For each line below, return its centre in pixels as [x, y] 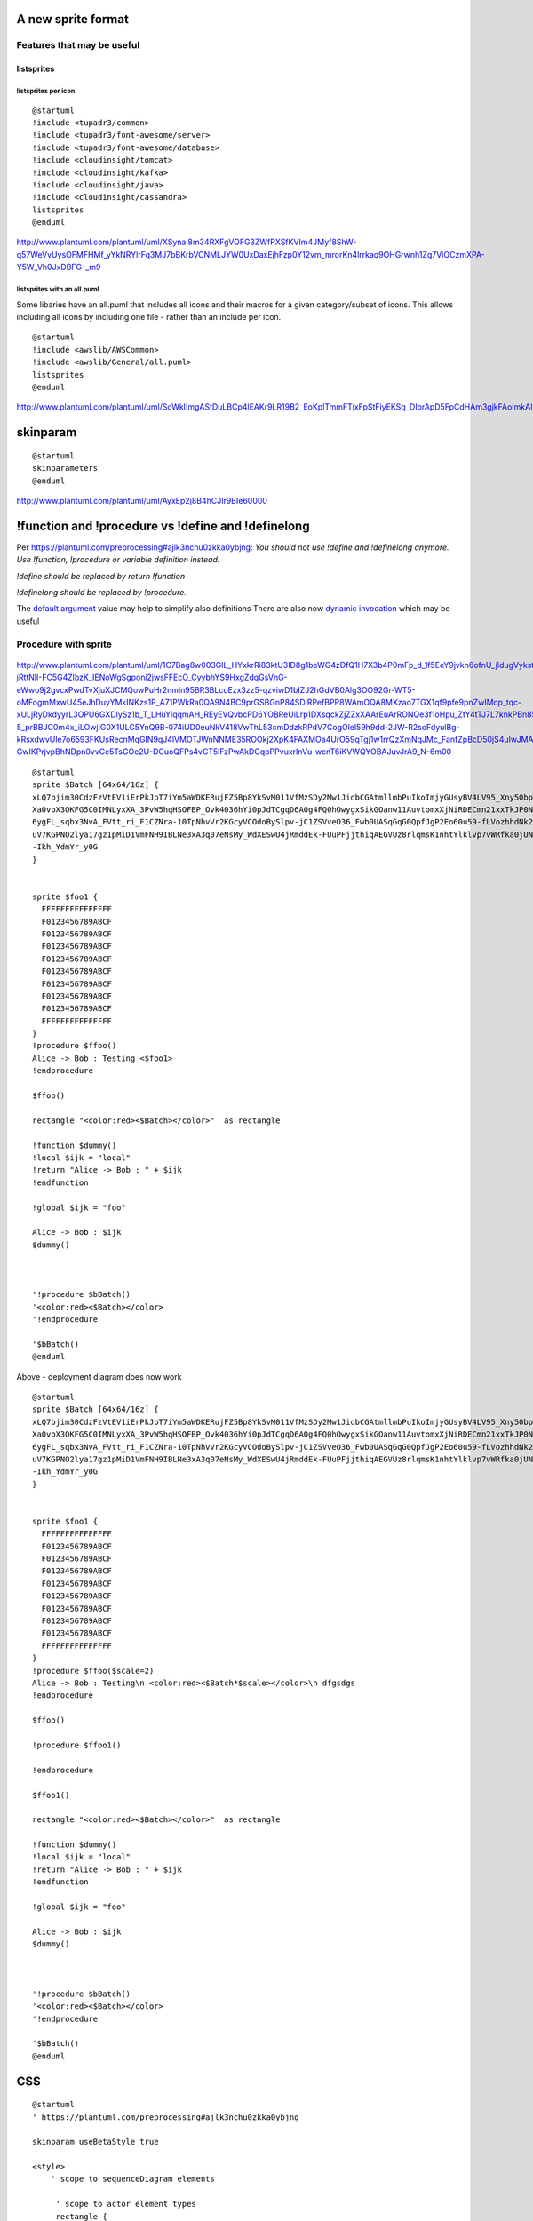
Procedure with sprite [64, 644]
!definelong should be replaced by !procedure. [101, 593]
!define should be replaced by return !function [101, 576]
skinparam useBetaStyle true [95, 2142]
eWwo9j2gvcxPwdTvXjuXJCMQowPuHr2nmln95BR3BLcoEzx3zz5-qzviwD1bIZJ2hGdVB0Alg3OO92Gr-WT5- [216, 689]
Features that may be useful [78, 45]
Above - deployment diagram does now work [99, 1376]
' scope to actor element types [126, 2204]
